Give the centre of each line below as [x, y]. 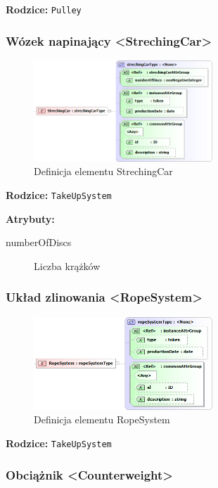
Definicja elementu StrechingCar [103, 171]
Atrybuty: [30, 218]
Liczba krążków [67, 265]
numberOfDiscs [39, 242]
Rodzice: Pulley [44, 9]
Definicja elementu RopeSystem [102, 419]
